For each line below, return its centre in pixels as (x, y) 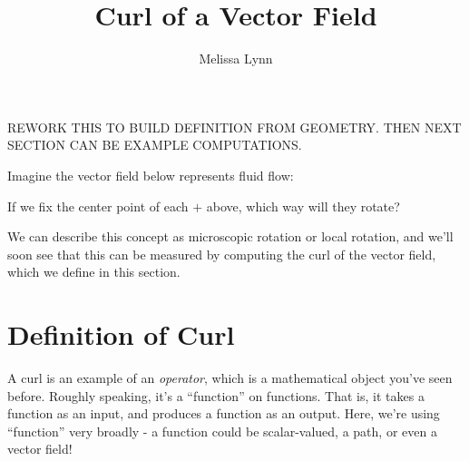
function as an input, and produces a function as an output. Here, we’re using (224, 413)
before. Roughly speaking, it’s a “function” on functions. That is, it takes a (216, 395)
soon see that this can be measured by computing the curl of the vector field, (222, 254)
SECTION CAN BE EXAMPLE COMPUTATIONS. (155, 145)
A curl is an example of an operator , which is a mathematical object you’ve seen (230, 378)
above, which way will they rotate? (303, 206)
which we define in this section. (94, 272)
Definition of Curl (121, 334)
